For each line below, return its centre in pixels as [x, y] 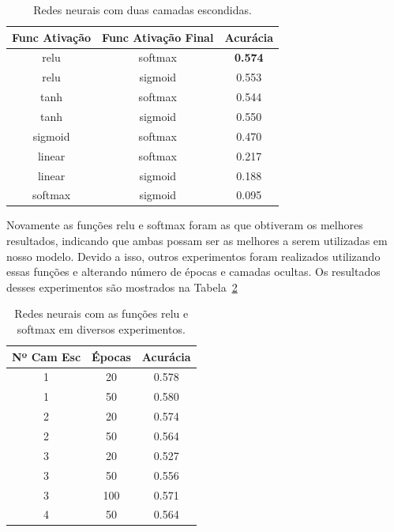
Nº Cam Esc [47, 356]
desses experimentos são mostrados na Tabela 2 [122, 287]
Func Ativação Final [158, 37]
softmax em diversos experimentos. [101, 329]
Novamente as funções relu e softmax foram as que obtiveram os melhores [185, 225]
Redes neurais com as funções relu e [101, 313]
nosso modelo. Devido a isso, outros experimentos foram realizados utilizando [193, 256]
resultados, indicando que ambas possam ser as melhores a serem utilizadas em [197, 241]
